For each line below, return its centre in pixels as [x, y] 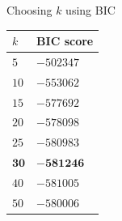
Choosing [29, 10]
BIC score [65, 41]
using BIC [90, 10]
